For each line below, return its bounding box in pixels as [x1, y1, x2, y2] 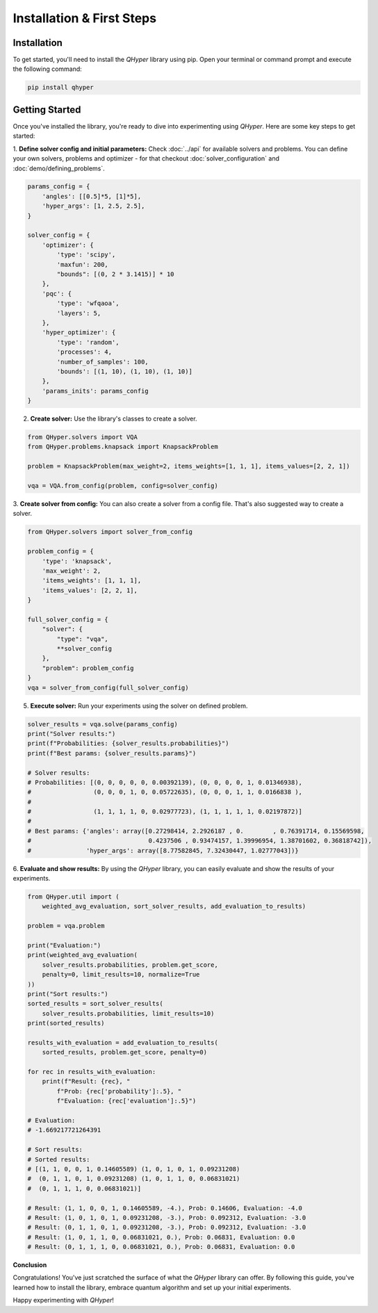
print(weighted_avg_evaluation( [27, 951, 138, 959]
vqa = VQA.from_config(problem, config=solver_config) [27, 482, 218, 489]
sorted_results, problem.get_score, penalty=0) [42, 1048, 208, 1057]
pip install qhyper [27, 83, 94, 92]
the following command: [13, 65, 83, 73]
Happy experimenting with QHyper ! [13, 1296, 115, 1305]
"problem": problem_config [42, 664, 135, 672]
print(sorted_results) [27, 1019, 105, 1027]
